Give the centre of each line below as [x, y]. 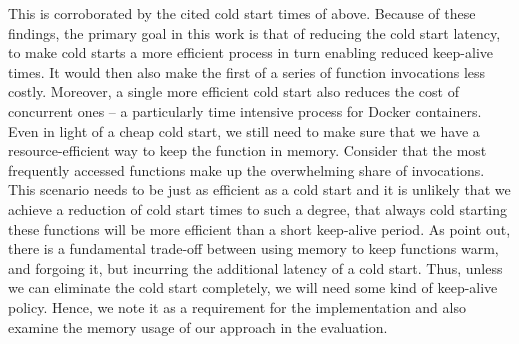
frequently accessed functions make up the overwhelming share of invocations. [246, 169]
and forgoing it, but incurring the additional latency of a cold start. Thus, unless [255, 267]
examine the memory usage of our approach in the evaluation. [198, 326]
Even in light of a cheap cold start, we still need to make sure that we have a [244, 130]
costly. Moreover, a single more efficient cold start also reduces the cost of [233, 91]
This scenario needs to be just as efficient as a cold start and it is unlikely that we [259, 189]
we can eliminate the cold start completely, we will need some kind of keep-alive [253, 287]
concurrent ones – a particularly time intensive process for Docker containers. [245, 110]
